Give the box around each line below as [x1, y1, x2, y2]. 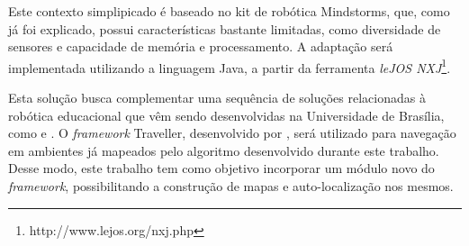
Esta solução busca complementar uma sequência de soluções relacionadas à [8, 88, 426, 107]
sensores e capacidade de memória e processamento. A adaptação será [8, 37, 393, 56]
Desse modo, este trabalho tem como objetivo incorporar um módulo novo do [8, 159, 435, 178]
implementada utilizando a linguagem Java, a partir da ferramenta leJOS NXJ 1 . [8, 55, 451, 77]
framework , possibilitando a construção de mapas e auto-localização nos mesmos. [8, 177, 454, 195]
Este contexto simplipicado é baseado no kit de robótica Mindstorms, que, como [8, 2, 450, 20]
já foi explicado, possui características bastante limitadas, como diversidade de [8, 19, 441, 38]
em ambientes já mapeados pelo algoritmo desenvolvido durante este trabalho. [8, 141, 439, 159]
